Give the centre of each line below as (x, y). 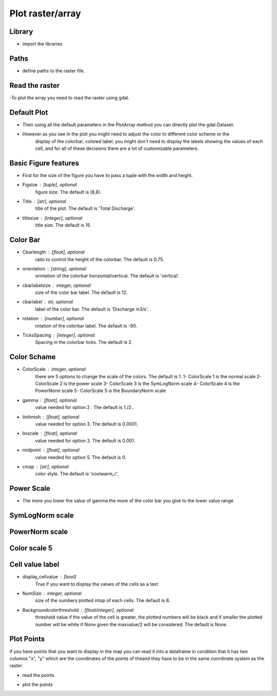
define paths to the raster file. (54, 71)
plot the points (38, 685)
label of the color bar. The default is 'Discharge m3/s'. (92, 309)
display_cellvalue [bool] (49, 577)
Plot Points (27, 639)
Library (21, 32)
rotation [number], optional (53, 319)
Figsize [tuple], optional (50, 185)
